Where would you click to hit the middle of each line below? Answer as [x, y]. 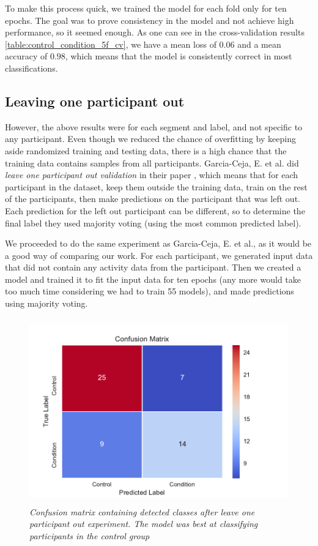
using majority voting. [46, 303]
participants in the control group [90, 535]
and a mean [259, 44]
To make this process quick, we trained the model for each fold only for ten [146, 8]
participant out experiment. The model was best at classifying [144, 524]
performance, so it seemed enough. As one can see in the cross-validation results [155, 32]
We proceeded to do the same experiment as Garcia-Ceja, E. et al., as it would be [158, 243]
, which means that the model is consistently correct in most [179, 56]
